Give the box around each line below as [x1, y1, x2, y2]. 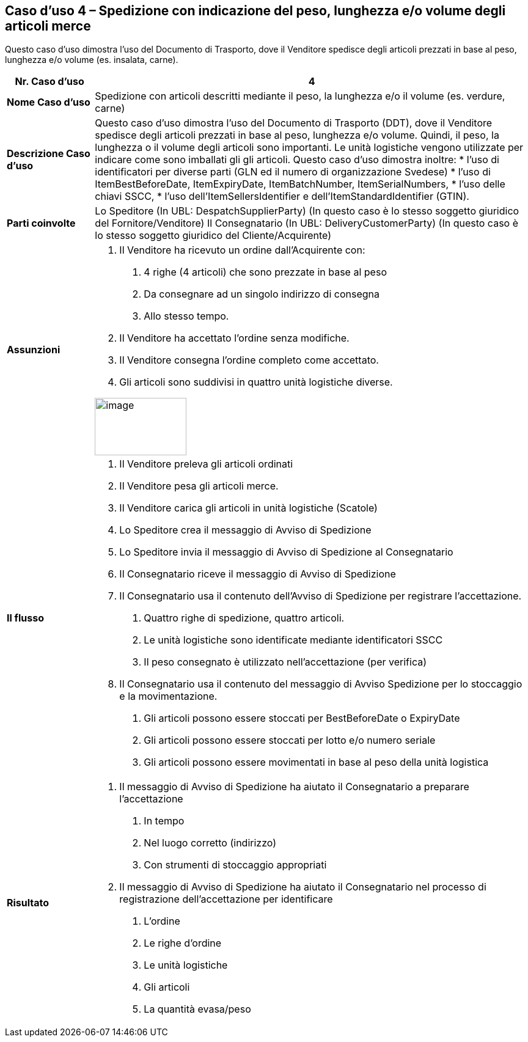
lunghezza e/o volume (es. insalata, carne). [5, 54, 178, 65]
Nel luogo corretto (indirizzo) [144, 837, 276, 849]
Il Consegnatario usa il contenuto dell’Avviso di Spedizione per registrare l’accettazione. [119, 590, 522, 603]
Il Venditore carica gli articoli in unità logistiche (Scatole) [119, 502, 378, 515]
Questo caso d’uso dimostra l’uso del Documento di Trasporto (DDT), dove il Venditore [95, 117, 493, 130]
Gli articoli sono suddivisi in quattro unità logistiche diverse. [119, 376, 393, 389]
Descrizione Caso [7, 147, 90, 160]
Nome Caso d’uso [7, 96, 90, 109]
